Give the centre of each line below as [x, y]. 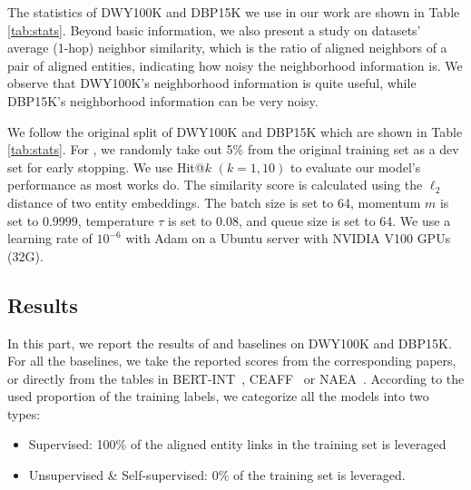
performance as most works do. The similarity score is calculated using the [215, 185]
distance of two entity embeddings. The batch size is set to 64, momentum [214, 202]
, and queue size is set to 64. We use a [344, 220]
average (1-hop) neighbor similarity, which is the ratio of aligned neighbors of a [227, 48]
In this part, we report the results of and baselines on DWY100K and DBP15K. [230, 343]
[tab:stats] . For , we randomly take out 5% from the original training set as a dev [233, 149]
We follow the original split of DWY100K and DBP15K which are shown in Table [235, 131]
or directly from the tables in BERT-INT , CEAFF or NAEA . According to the [236, 378]
